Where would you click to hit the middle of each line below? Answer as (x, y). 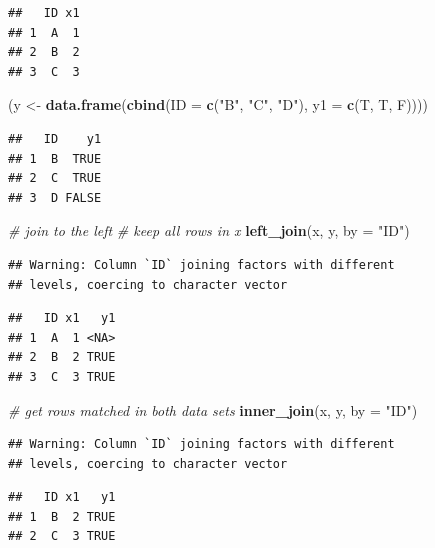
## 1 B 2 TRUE (62, 516)
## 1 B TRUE (55, 158)
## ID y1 (55, 138)
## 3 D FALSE (55, 197)
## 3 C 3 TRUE (62, 376)
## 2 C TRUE (55, 178)
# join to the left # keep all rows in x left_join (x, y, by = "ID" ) (209, 230)
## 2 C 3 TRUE (62, 536)
